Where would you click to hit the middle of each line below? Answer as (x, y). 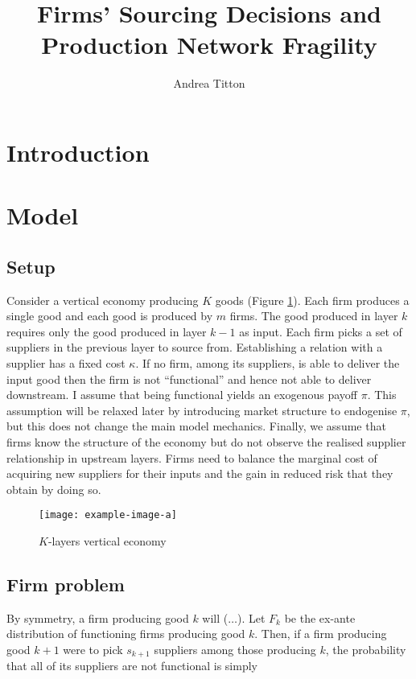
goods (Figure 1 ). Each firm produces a (312, 300)
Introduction (78, 152)
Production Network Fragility (209, 45)
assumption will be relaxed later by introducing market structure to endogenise (202, 410)
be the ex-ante (320, 617)
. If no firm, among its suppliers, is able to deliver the (268, 363)
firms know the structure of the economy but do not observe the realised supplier (206, 442)
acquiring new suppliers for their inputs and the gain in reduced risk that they (200, 473)
